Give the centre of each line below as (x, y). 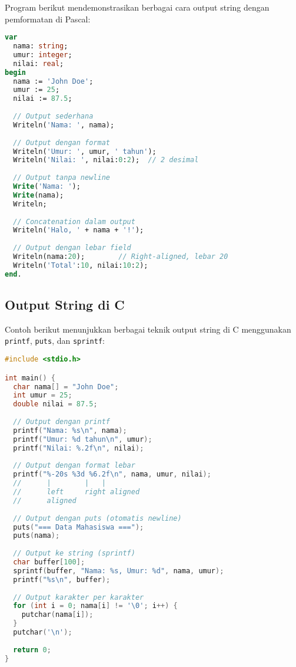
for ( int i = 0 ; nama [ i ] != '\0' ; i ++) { (95, 606)
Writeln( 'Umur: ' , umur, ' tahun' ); (85, 151)
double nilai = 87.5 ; (55, 404)
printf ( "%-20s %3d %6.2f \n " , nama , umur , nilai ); (112, 474)
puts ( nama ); (36, 536)
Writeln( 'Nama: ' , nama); (64, 125)
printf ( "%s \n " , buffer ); (62, 579)
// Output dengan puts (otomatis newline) (97, 518)
